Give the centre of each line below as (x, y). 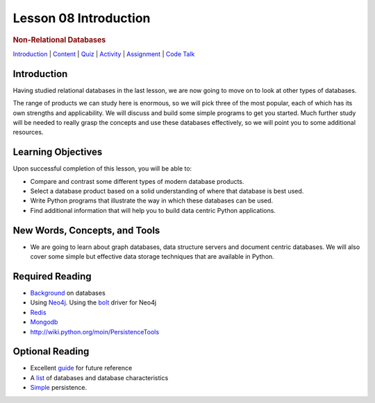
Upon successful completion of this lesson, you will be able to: (102, 169)
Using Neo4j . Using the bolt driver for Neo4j (93, 302)
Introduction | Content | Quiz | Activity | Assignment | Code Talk (104, 54)
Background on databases (68, 293)
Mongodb (44, 322)
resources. (28, 132)
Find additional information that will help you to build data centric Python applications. (153, 210)
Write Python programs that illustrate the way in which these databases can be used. (152, 200)
